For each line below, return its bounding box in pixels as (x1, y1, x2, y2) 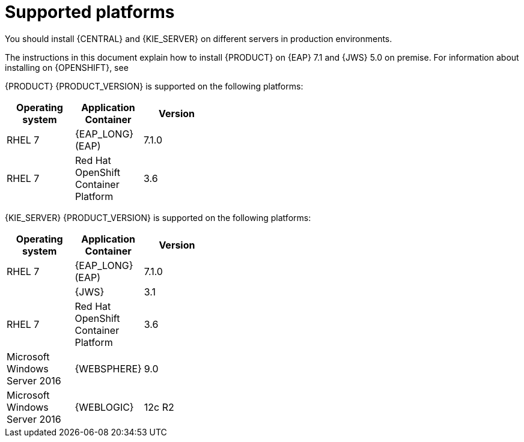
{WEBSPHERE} (75, 362, 142, 375)
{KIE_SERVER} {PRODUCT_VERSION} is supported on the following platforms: (5, 212, 311, 223)
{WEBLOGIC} (75, 401, 134, 413)
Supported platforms (5, 2, 175, 22)
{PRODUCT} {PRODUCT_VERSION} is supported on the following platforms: (5, 80, 303, 91)
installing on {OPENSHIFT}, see (5, 62, 129, 73)
